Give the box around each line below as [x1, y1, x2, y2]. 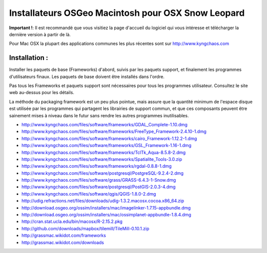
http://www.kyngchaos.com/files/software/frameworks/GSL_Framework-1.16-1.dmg [21, 143, 192, 149]
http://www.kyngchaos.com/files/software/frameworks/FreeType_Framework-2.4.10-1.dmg [21, 129, 207, 135]
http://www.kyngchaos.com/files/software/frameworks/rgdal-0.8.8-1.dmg [21, 163, 172, 169]
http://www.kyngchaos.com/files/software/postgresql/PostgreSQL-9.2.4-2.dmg [21, 170, 184, 176]
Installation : [9, 53, 48, 62]
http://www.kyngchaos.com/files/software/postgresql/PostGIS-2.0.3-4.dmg [21, 184, 176, 190]
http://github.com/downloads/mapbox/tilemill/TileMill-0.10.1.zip [21, 225, 149, 231]
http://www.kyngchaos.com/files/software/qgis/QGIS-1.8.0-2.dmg [21, 191, 156, 197]
